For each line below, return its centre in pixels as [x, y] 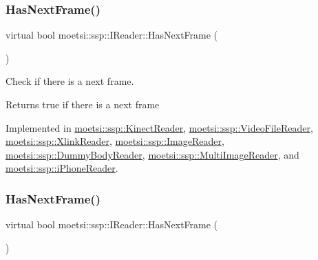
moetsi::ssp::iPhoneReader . [62, 168]
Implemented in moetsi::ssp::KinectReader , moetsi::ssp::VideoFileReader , [159, 127]
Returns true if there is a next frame [83, 104]
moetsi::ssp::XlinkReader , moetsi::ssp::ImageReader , [115, 141]
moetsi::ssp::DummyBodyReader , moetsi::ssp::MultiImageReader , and [152, 154]
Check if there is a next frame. [70, 81]
